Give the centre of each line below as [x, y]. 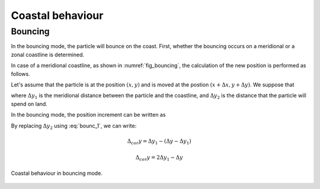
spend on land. [29, 104]
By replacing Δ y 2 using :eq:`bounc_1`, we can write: [74, 126]
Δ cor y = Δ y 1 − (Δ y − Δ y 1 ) [159, 142]
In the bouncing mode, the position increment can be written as [88, 115]
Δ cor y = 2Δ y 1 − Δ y [159, 158]
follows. [20, 73]
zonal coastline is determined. [48, 55]
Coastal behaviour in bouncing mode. [57, 173]
